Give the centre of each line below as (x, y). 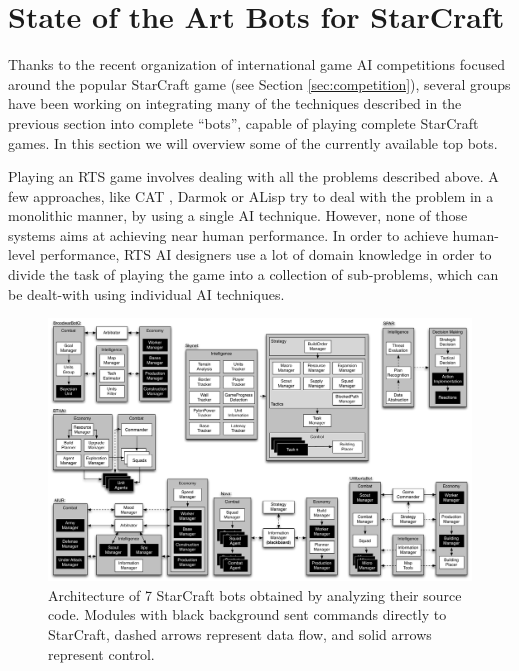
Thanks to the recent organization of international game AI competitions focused (256, 64)
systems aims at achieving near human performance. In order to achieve (228, 234)
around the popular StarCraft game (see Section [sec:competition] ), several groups (259, 83)
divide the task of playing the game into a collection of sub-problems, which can (253, 274)
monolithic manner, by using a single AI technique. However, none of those (238, 215)
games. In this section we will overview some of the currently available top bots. (253, 142)
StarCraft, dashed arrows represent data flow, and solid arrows (240, 633)
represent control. (101, 653)
